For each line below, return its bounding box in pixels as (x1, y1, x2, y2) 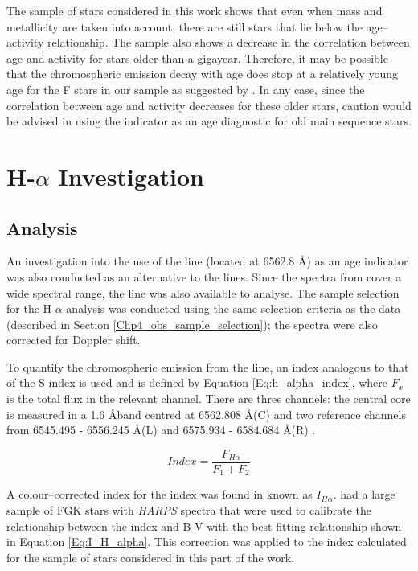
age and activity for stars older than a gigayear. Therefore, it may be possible (6, 49, 388, 66)
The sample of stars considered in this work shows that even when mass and (6, 2, 383, 18)
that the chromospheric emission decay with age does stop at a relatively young (6, 65, 398, 82)
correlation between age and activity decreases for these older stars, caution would (6, 97, 412, 113)
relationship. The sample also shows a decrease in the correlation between (47, 34, 410, 51)
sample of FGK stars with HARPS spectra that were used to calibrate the (6, 501, 372, 518)
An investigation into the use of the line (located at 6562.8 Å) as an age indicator (6, 253, 408, 269)
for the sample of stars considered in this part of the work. (6, 548, 294, 565)
